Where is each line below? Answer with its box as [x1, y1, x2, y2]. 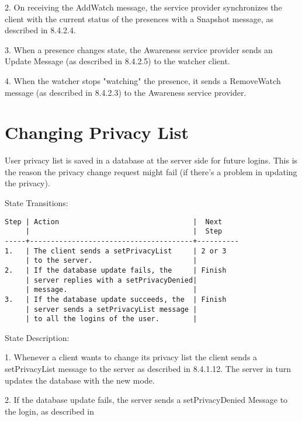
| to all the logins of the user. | [25, 315, 197, 323]
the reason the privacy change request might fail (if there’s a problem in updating [5, 165, 297, 178]
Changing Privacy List [5, 120, 189, 144]
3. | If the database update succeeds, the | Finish [5, 295, 227, 304]
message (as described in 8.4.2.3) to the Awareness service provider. [5, 86, 247, 98]
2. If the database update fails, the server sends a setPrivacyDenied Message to [5, 394, 288, 406]
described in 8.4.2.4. [5, 24, 76, 36]
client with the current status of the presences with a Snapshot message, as [5, 12, 273, 25]
